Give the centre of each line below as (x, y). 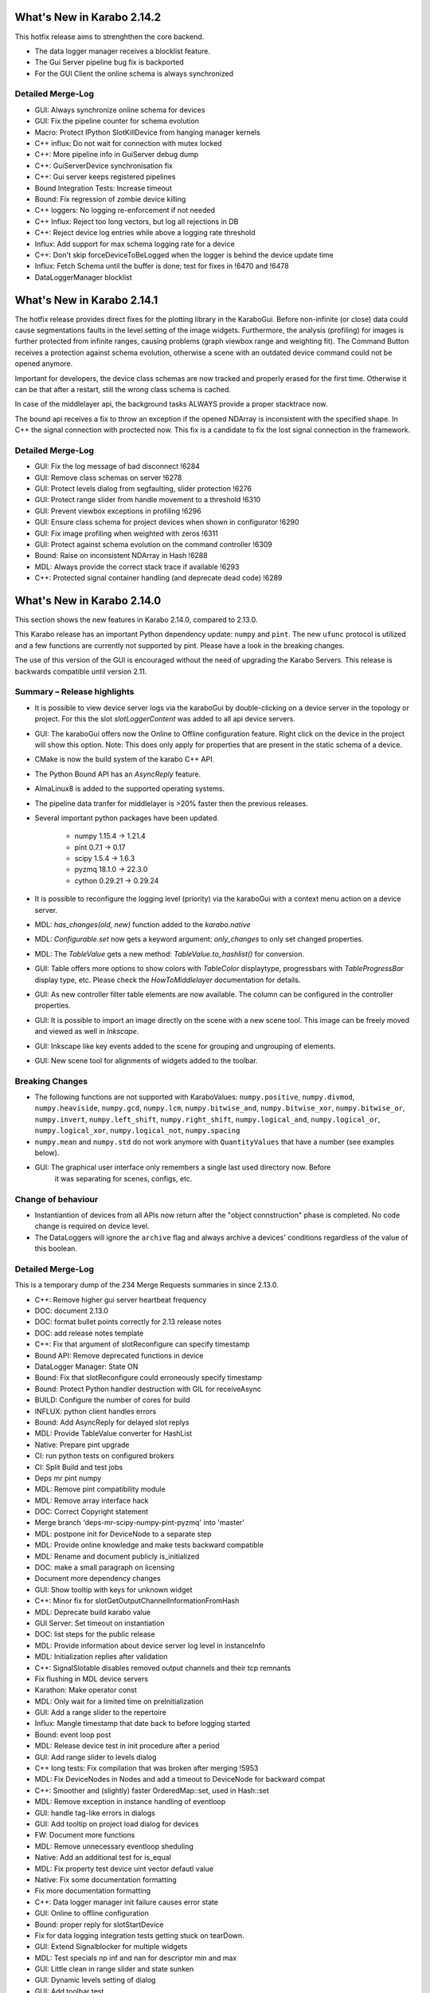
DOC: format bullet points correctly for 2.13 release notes (128, 1322)
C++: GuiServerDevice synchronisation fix (104, 165)
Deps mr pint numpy (68, 1478)
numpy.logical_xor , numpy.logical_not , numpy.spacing (137, 1130)
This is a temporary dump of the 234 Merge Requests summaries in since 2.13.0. (147, 1285)
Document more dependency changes (98, 1578)
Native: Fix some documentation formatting (106, 1879)
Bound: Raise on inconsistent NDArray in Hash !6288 (121, 556)
